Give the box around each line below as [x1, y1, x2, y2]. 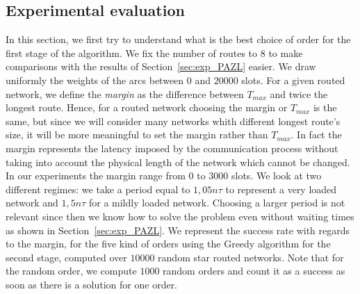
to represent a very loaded [225, 181, 337, 196]
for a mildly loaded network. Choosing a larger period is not [88, 195, 345, 210]
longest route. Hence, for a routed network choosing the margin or [6, 100, 288, 115]
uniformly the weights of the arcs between [6, 72, 184, 87]
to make [268, 45, 303, 60]
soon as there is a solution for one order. [6, 277, 178, 291]
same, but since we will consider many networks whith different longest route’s [6, 113, 341, 128]
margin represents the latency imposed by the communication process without [6, 140, 338, 155]
